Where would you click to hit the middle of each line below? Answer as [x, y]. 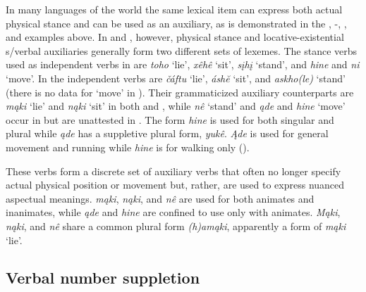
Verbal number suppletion [103, 278]
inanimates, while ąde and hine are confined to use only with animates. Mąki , [173, 212]
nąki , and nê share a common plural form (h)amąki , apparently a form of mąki [176, 226]
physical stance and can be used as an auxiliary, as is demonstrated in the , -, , [176, 23]
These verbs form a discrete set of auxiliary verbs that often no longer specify [173, 171]
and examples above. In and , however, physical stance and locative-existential [175, 37]
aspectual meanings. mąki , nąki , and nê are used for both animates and [160, 198]
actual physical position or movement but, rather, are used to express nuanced [175, 185]
